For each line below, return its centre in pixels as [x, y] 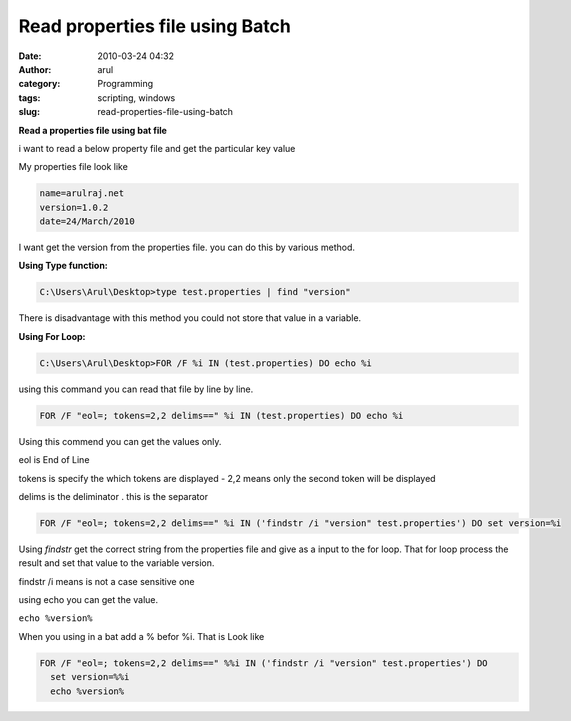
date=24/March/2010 [87, 221]
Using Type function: [63, 266]
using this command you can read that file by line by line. [136, 389]
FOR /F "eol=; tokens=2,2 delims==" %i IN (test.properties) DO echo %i [221, 415]
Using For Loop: [52, 336]
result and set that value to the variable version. [116, 563]
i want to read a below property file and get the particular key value [157, 148]
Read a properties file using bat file [92, 130]
